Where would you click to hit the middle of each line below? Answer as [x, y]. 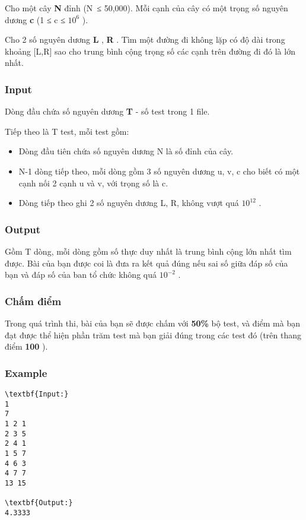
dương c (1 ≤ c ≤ [35, 19]
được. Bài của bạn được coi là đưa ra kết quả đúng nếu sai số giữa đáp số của [146, 263]
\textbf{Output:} [39, 503]
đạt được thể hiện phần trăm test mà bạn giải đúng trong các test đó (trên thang [153, 334]
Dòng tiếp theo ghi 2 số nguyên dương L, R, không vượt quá [129, 203]
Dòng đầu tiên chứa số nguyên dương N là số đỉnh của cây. [126, 151]
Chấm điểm [33, 301]
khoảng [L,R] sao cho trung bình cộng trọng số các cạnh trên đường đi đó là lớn [150, 51]
